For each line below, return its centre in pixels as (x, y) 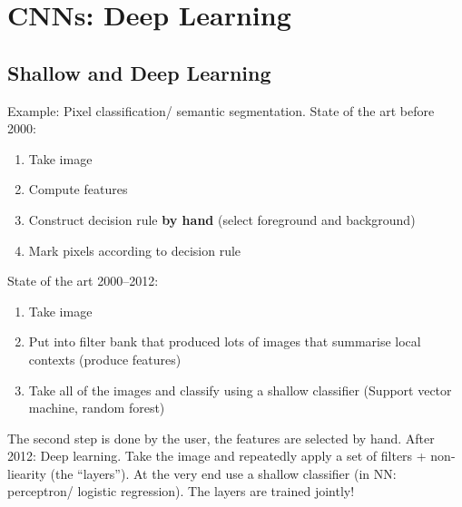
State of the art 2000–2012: (83, 281)
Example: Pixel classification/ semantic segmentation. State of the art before (221, 110)
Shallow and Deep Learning (139, 72)
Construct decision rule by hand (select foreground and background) (222, 219)
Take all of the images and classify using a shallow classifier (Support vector (240, 390)
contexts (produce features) (105, 359)
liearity (27, 473)
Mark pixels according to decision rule (135, 250)
